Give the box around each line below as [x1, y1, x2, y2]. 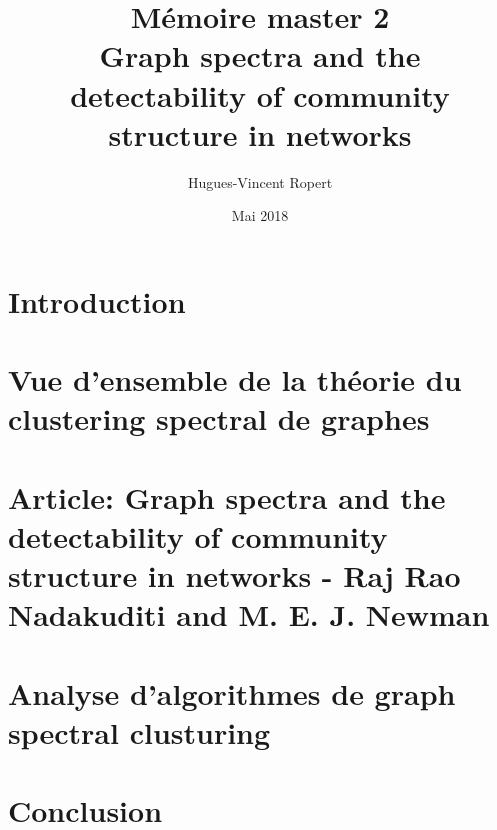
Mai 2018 [231, 205, 289, 226]
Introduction [8, 280, 186, 321]
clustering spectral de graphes [8, 398, 430, 439]
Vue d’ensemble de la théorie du [8, 359, 462, 400]
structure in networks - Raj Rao [8, 555, 461, 596]
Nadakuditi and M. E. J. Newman [8, 594, 490, 635]
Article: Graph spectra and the [8, 476, 446, 517]
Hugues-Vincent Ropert [187, 171, 333, 192]
